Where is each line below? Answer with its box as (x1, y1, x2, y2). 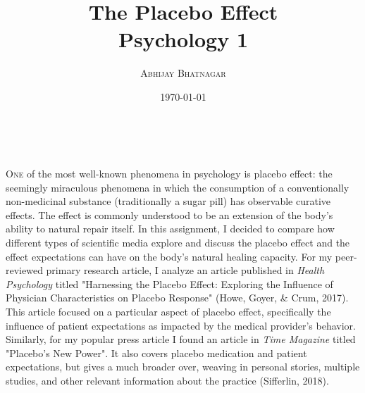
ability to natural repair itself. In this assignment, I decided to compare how (6, 221, 335, 236)
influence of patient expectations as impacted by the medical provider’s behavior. (6, 318, 356, 332)
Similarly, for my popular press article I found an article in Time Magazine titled (6, 332, 356, 347)
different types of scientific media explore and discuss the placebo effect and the (6, 235, 350, 250)
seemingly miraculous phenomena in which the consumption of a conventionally (6, 180, 349, 194)
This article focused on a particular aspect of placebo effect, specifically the (6, 304, 331, 319)
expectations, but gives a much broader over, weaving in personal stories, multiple (6, 359, 360, 374)
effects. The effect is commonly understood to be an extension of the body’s (6, 207, 333, 222)
